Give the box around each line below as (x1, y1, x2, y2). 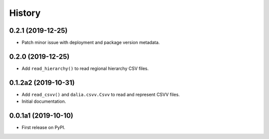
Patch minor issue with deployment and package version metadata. (21, 40, 160, 46)
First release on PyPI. (21, 125, 66, 131)
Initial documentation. (21, 98, 66, 104)
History (9, 7, 41, 18)
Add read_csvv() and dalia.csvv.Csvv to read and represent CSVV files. (21, 91, 180, 97)
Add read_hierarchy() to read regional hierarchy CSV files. (21, 65, 149, 71)
